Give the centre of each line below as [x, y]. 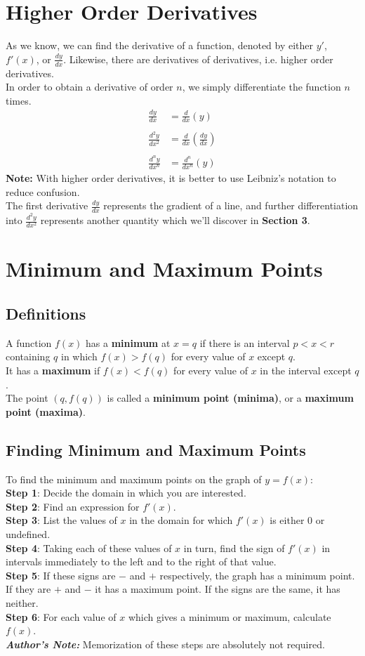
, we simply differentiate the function [261, 87]
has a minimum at [128, 342]
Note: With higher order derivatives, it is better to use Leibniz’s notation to [171, 178]
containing [28, 356]
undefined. [28, 533]
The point [27, 398]
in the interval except [306, 370]
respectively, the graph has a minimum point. [257, 575]
